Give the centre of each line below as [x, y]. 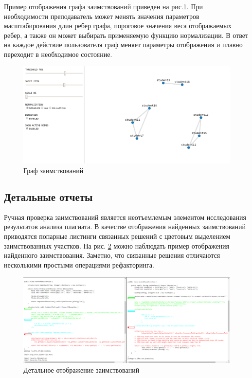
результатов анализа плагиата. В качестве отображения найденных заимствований [125, 226]
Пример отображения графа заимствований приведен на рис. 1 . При [104, 6]
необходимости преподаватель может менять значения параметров [102, 16]
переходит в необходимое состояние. [58, 54]
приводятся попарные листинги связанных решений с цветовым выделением [117, 236]
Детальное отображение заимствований [81, 369]
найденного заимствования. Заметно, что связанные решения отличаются [112, 255]
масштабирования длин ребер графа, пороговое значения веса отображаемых [118, 26]
